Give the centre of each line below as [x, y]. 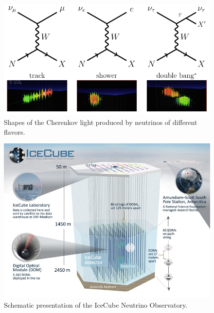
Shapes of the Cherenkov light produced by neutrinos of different [101, 122]
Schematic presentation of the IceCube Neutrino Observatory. [96, 304]
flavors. [15, 131]
